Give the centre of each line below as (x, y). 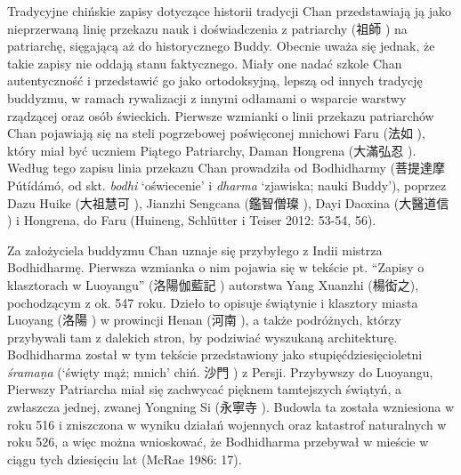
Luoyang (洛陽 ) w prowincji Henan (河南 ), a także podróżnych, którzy (204, 320)
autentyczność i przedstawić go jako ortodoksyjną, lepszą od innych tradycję (215, 81)
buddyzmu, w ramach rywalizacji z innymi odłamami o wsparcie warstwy (207, 97)
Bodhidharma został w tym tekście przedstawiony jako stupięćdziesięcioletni (215, 354)
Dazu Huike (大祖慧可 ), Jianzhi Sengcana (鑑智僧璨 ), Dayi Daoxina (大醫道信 (228, 202)
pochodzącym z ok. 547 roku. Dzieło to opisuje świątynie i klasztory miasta (213, 302)
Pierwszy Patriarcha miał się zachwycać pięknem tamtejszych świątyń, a (204, 389)
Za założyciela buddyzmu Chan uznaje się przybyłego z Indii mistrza (195, 250)
